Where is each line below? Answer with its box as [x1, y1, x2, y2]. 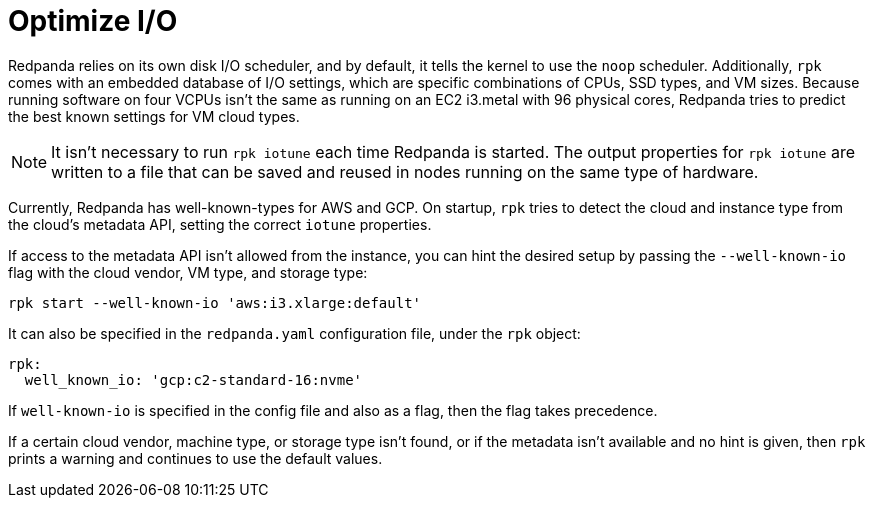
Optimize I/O [8, 4, 178, 38]
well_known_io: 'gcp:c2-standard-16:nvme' [24, 371, 363, 388]
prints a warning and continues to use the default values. [8, 449, 383, 467]
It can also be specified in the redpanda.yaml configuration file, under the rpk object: [8, 324, 581, 342]
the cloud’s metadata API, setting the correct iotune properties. [8, 215, 432, 233]
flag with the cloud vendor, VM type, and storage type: [8, 263, 368, 281]
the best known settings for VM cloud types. [8, 107, 300, 125]
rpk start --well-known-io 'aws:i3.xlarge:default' [8, 294, 422, 311]
